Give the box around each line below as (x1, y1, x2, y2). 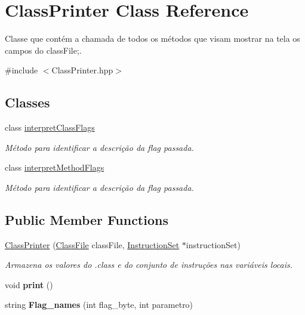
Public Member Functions (5, 210, 168, 228)
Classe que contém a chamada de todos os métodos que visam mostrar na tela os (5, 32, 300, 45)
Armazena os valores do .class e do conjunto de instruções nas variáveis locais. (5, 258, 293, 271)
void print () (5, 278, 53, 291)
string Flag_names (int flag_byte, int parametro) (5, 298, 193, 311)
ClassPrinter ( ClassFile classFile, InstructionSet (5, 238, 180, 251)
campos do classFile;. (5, 44, 82, 56)
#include (5, 64, 38, 76)
